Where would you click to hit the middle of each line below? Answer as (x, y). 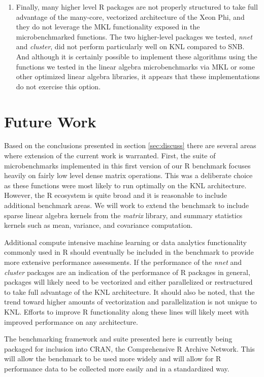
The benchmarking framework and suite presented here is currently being (118, 339)
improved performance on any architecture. (71, 321)
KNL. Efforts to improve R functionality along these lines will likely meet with (126, 311)
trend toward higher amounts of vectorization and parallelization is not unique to (130, 302)
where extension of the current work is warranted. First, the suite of (110, 156)
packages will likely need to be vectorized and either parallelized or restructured (128, 282)
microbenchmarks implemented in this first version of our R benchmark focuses (127, 165)
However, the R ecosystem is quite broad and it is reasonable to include (115, 195)
